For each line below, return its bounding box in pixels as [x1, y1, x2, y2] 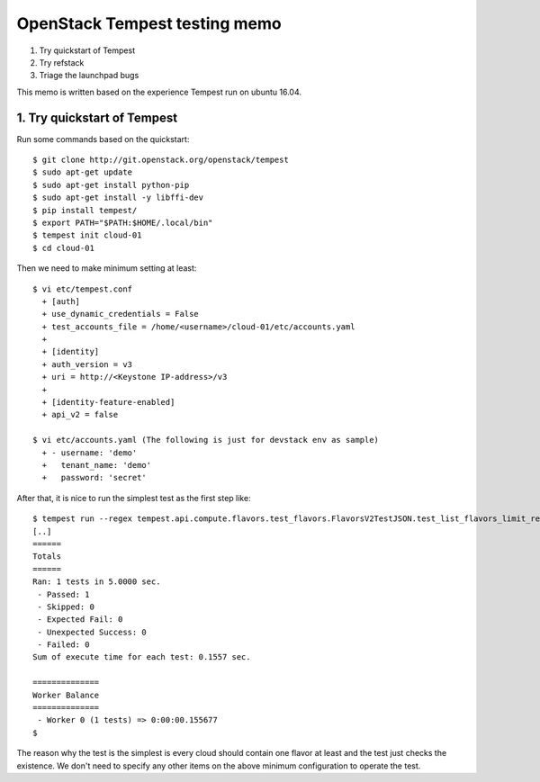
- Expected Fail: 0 [37, 615, 123, 625]
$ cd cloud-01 [32, 243, 94, 253]
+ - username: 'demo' [41, 447, 138, 458]
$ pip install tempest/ [32, 205, 138, 215]
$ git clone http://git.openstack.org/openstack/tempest [32, 155, 290, 166]
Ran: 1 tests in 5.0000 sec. [32, 577, 161, 587]
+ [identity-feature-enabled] [41, 397, 175, 408]
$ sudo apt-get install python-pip [32, 180, 190, 190]
